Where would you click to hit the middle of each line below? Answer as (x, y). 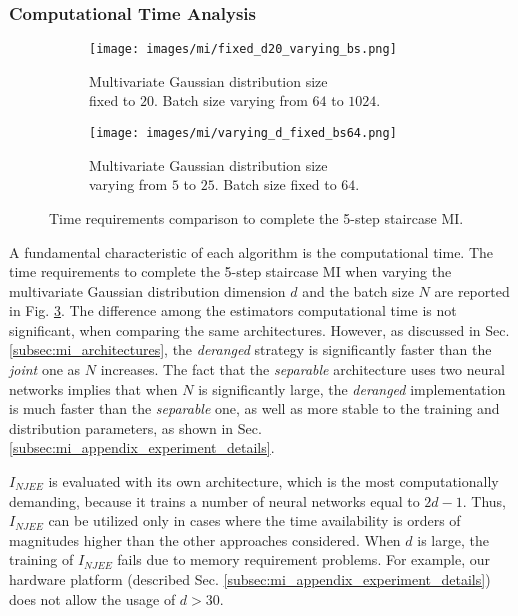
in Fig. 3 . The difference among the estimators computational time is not (233, 310)
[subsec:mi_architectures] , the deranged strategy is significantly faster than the (250, 349)
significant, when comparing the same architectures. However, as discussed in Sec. (259, 329)
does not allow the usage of (92, 598)
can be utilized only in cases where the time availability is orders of (254, 520)
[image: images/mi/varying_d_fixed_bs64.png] (243, 133)
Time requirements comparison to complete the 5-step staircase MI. (256, 217)
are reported (472, 290)
